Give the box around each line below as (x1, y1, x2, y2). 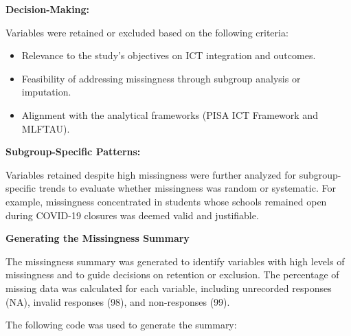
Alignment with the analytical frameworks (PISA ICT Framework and (21, 107, 318, 122)
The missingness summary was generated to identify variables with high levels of (5, 254, 345, 268)
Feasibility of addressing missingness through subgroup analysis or (21, 71, 301, 85)
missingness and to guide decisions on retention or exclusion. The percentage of (5, 267, 339, 282)
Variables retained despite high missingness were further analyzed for (5, 167, 297, 181)
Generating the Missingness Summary (5, 231, 190, 245)
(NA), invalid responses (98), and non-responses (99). (5, 294, 230, 309)
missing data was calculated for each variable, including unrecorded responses (5, 280, 332, 295)
